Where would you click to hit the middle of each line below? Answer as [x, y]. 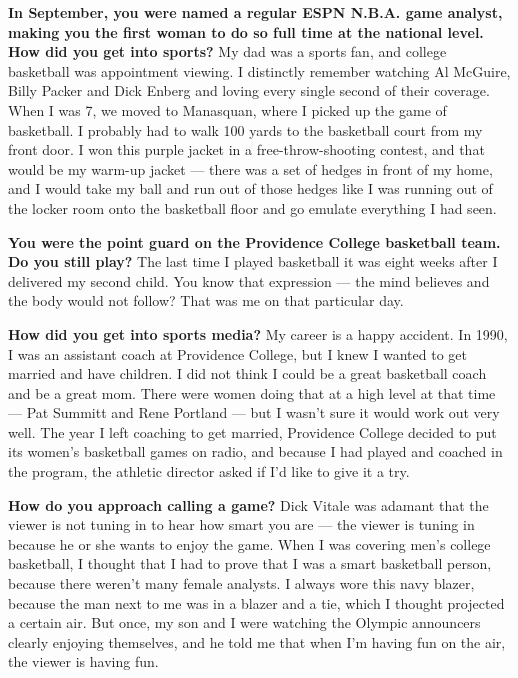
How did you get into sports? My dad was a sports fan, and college [227, 51]
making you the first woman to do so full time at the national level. [246, 31]
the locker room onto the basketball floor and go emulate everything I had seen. [252, 207]
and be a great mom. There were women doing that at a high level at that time [252, 392]
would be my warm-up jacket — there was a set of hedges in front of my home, [250, 168]
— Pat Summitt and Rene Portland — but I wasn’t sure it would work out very [254, 412]
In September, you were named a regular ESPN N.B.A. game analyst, [255, 12]
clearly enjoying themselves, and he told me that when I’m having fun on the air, [257, 641]
